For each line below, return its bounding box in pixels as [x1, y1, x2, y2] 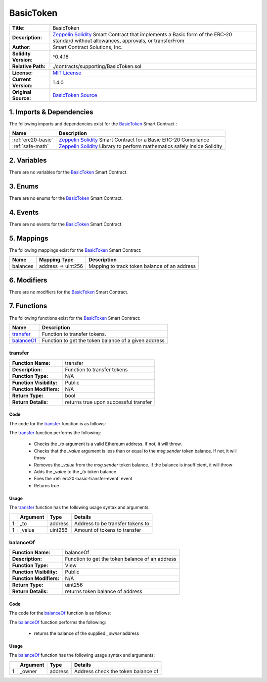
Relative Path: [12, 62, 45, 69]
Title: [12, 24, 25, 31]
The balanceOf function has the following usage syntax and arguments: [9, 652, 155, 658]
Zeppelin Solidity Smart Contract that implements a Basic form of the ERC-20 [52, 31, 232, 38]
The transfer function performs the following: [9, 430, 101, 436]
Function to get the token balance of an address [65, 556, 177, 563]
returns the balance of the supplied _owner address [34, 630, 139, 636]
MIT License [52, 69, 82, 76]
